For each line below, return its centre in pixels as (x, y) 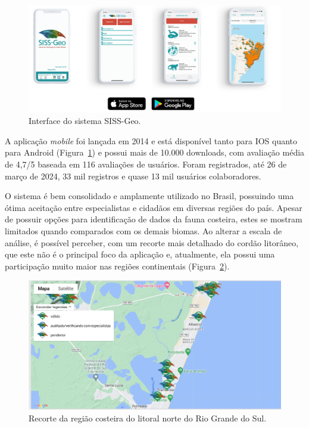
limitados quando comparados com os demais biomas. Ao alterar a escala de (143, 231)
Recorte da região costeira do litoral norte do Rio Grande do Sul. (148, 418)
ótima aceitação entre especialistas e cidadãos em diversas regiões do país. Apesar (154, 207)
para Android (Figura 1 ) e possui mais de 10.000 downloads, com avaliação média (155, 152)
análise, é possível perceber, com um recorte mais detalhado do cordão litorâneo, (152, 242)
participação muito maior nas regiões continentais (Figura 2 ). (117, 266)
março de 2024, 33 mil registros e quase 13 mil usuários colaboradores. (133, 176)
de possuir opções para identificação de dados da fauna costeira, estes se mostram (154, 219)
